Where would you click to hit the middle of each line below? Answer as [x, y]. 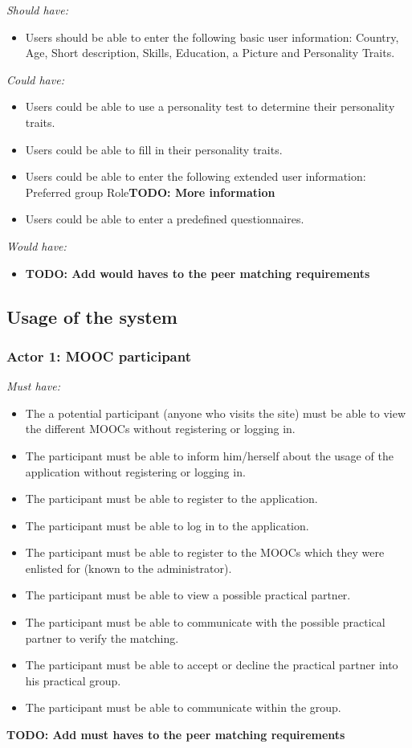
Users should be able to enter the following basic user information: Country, [212, 37]
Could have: [35, 79]
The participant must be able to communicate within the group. [183, 707]
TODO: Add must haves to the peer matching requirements [176, 735]
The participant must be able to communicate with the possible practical [205, 622]
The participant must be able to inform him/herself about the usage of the [209, 455]
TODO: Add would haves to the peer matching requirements [198, 273]
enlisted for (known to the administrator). [128, 568]
